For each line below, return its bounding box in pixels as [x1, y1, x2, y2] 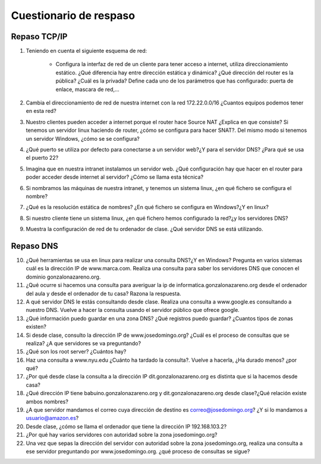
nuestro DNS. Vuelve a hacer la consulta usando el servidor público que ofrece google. [26, 307, 240, 314]
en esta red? [26, 108, 56, 115]
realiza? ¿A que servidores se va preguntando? [26, 339, 141, 347]
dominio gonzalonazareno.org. [26, 273, 101, 280]
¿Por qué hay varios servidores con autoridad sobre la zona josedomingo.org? [26, 431, 218, 438]
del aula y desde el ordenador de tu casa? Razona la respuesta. [26, 290, 181, 297]
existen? [26, 323, 47, 330]
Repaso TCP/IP [11, 31, 68, 42]
